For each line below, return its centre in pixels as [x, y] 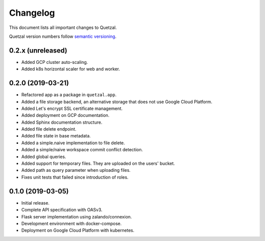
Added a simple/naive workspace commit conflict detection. [82, 150]
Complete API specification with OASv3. [62, 210]
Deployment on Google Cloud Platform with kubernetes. [78, 230]
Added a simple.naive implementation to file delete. [73, 143]
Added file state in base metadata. [56, 136]
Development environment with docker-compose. [72, 223]
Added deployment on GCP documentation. [66, 115]
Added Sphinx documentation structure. [62, 122]
